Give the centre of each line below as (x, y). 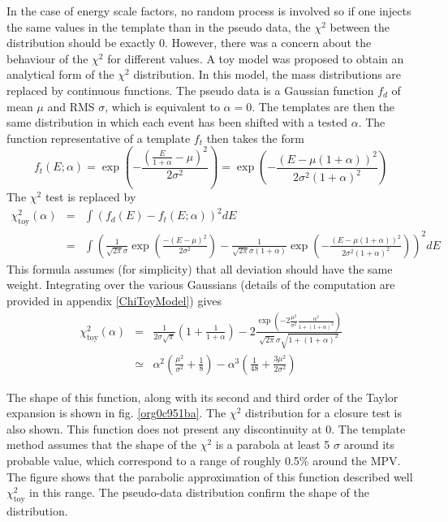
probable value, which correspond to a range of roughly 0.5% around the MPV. (204, 460)
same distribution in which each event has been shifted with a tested (177, 122)
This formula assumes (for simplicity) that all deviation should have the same (200, 268)
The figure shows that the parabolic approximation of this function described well (210, 476)
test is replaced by (90, 197)
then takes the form (255, 138)
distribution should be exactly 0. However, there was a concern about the (189, 43)
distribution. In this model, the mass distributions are (267, 74)
